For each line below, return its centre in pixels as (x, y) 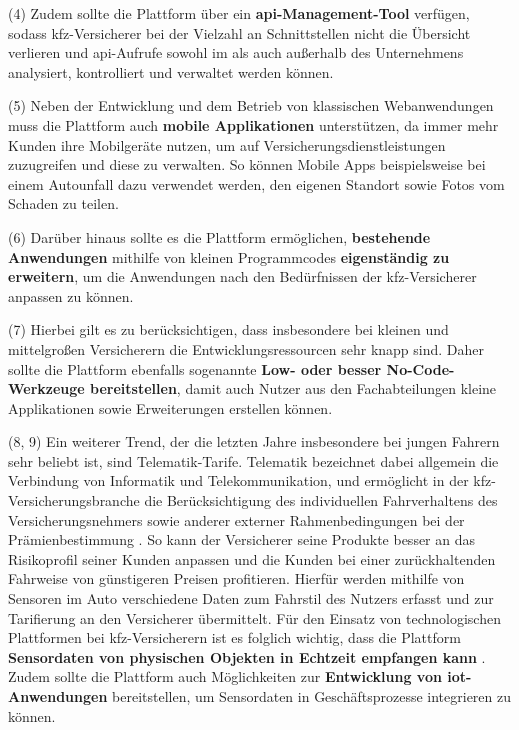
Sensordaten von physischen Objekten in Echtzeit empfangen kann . (247, 656)
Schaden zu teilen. (63, 203)
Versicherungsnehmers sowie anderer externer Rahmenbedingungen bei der (236, 519)
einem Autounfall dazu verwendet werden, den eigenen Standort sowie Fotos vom (256, 183)
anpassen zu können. (71, 295)
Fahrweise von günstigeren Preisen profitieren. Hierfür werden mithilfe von (236, 578)
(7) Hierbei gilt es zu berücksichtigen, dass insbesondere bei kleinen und (228, 329)
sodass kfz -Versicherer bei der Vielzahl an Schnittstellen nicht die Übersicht (239, 32)
